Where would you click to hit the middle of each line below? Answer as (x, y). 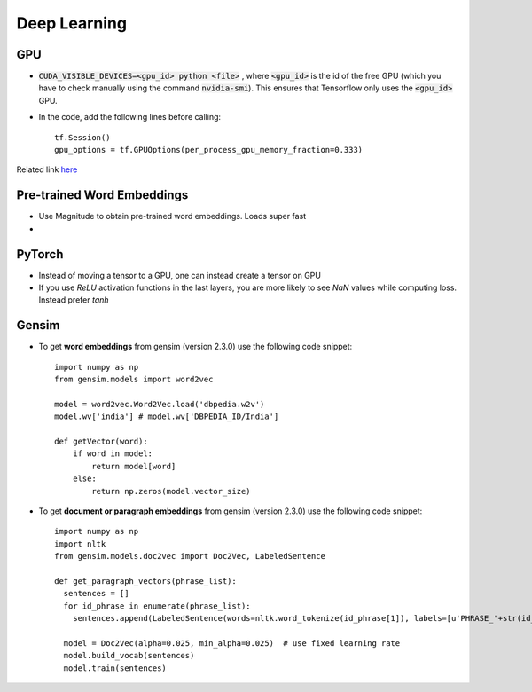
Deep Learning (72, 23)
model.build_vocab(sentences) (129, 656)
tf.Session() (82, 137)
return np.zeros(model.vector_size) (172, 491)
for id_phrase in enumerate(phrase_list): (157, 606)
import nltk (80, 544)
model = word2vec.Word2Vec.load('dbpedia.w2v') (160, 404)
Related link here (47, 169)
